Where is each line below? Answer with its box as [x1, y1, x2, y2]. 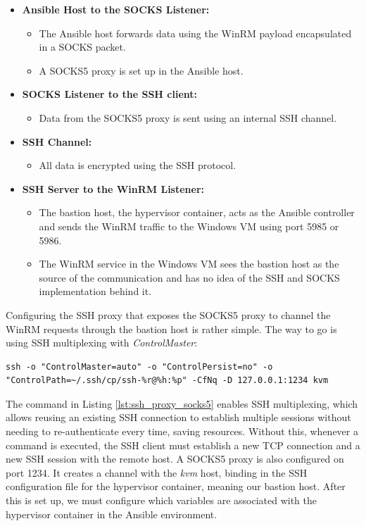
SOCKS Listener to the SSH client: [22, 87, 198, 101]
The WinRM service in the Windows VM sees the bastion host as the [39, 256, 339, 271]
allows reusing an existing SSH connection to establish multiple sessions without [6, 410, 351, 425]
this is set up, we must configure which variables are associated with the [6, 493, 317, 508]
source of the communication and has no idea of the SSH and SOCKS [39, 270, 340, 284]
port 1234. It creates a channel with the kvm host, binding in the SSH [6, 465, 308, 480]
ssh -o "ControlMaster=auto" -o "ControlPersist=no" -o [6, 361, 273, 372]
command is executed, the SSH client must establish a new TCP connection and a [6, 437, 360, 452]
